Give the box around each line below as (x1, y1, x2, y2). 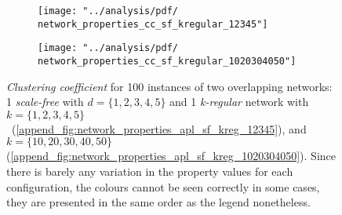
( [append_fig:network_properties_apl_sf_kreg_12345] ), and (11, 120, 307, 137)
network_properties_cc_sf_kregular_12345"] (38, 18, 268, 30)
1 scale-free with (6, 93, 84, 110)
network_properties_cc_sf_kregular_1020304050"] (38, 55, 297, 67)
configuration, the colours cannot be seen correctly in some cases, (6, 178, 320, 195)
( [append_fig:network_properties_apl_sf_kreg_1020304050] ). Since (6, 148, 337, 164)
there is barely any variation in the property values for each (6, 163, 293, 179)
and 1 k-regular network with (169, 93, 309, 110)
